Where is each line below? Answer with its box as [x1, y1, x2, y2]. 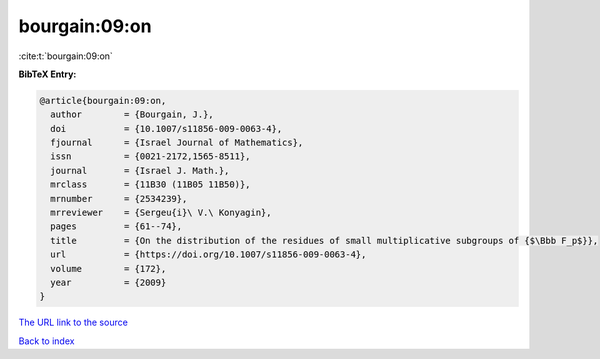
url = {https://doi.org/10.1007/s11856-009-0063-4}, [50, 249, 367, 260]
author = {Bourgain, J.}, [50, 109, 214, 120]
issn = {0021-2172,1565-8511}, [50, 151, 251, 162]
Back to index [18, 335, 75, 347]
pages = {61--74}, [50, 221, 183, 232]
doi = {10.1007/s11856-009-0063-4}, [50, 123, 283, 134]
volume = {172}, [50, 263, 167, 274]
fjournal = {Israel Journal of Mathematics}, [50, 137, 304, 149]
